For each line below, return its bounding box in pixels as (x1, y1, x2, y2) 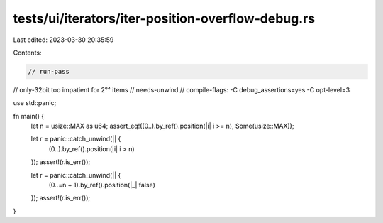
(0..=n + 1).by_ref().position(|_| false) (48, 181, 156, 190)
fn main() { (13, 111, 45, 120)
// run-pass (28, 67, 70, 75)
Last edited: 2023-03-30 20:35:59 (13, 36, 114, 44)
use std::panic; (13, 99, 57, 107)
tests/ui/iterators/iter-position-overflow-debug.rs (13, 11, 316, 26)
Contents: (13, 48, 42, 57)
